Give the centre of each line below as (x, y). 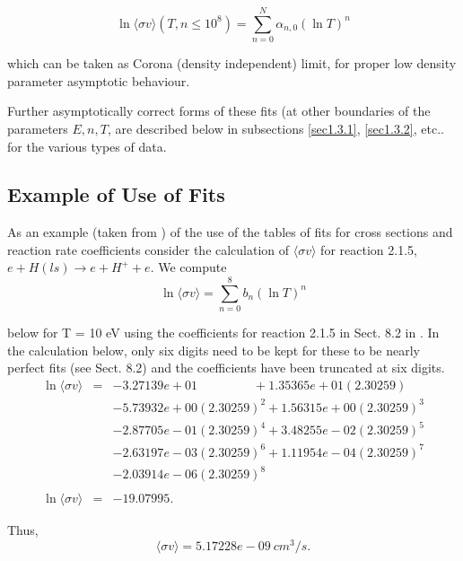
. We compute (188, 267)
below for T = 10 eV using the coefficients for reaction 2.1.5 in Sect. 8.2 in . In (223, 333)
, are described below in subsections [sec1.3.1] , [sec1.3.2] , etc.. (275, 128)
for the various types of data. (87, 146)
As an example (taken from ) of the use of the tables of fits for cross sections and (230, 232)
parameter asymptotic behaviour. (99, 80)
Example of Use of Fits (116, 194)
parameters (38, 128)
